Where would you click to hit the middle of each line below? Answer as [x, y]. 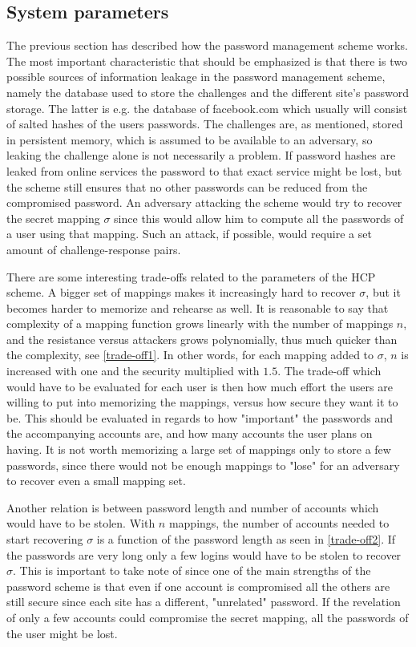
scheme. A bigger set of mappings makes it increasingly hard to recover [181, 292]
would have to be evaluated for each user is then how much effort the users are [200, 386]
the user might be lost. [62, 633]
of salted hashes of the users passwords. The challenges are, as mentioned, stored [205, 124]
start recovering [45, 539]
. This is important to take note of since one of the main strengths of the [192, 570]
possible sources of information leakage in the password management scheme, [196, 77]
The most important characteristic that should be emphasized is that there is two [207, 61]
